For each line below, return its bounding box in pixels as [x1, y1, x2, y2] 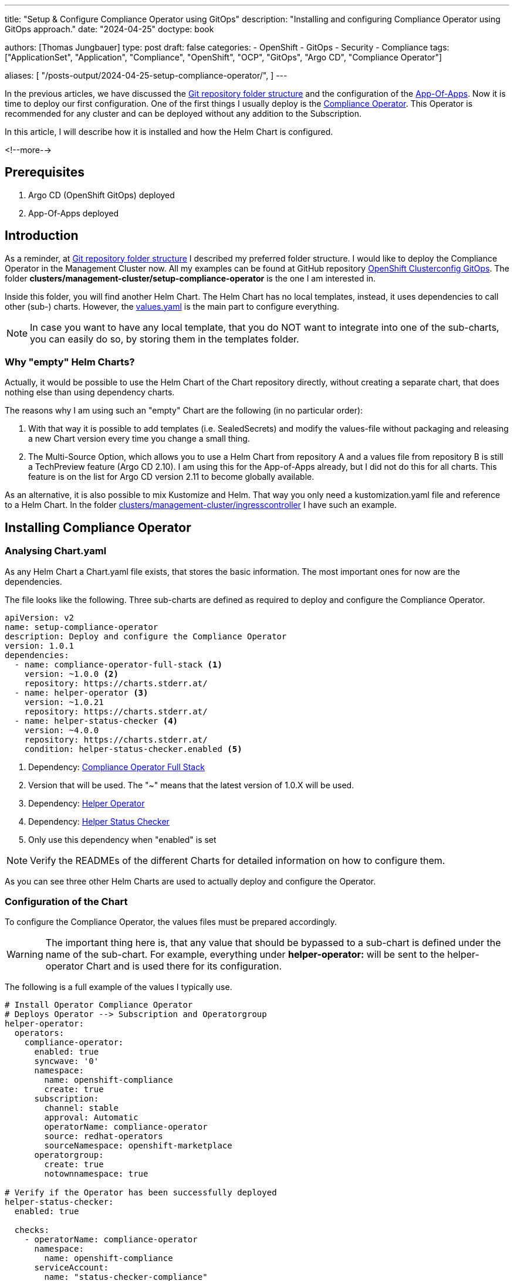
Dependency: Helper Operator [28, 798, 145, 808]
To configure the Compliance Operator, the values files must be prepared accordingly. [5, 917, 337, 927]
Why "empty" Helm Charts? [5, 356, 135, 368]
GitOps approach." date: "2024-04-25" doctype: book [5, 24, 214, 34]
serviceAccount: [34, 1263, 109, 1273]
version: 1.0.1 [5, 640, 75, 650]
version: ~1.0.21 [24, 697, 104, 707]
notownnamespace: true [44, 1169, 148, 1179]
